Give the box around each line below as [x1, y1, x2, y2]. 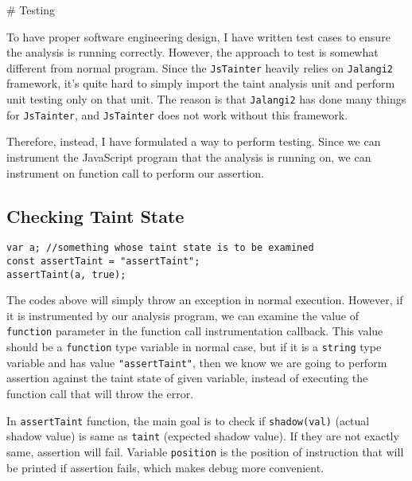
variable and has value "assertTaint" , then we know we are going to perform [6, 354, 387, 370]
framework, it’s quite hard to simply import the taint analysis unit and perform [6, 75, 395, 92]
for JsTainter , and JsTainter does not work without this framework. [6, 106, 348, 123]
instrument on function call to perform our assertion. [6, 164, 265, 181]
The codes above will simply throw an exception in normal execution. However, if [6, 291, 403, 308]
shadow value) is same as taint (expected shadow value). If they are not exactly [6, 428, 399, 444]
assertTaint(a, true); [6, 268, 126, 280]
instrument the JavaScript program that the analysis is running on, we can [6, 148, 371, 165]
